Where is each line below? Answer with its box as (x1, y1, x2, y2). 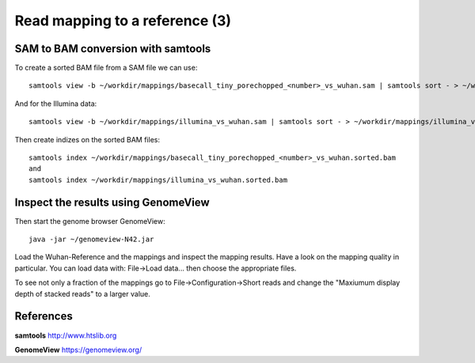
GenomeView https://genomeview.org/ (14, 345, 142, 354)
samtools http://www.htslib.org (14, 331, 117, 340)
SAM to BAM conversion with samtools (14, 42, 211, 55)
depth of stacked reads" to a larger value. (14, 289, 150, 298)
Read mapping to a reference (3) (14, 12, 232, 29)
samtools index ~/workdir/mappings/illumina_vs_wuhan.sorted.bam (28, 175, 288, 184)
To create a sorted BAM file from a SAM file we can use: (14, 63, 198, 73)
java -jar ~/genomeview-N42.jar (28, 235, 154, 244)
